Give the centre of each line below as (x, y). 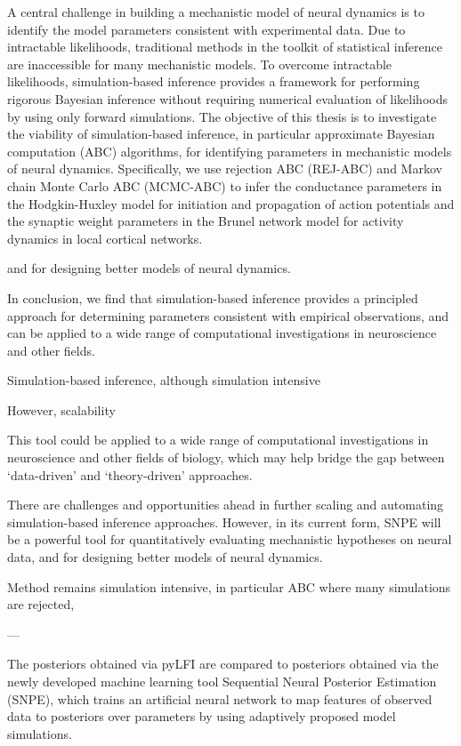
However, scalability (61, 409)
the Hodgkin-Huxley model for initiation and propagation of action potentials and (231, 203)
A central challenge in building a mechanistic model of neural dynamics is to (216, 12)
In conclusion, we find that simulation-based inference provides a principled (213, 297)
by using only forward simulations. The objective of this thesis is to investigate (222, 116)
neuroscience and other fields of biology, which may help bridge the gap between (226, 457)
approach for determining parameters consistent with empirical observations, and (228, 315)
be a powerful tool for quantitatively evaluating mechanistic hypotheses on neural (230, 539)
